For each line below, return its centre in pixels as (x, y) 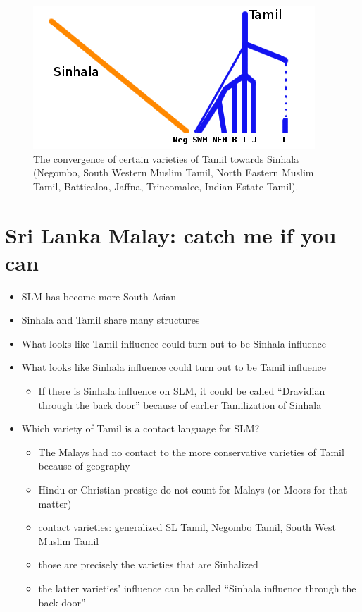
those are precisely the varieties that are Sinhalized (148, 564)
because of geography (84, 466)
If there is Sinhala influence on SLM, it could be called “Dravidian (182, 391)
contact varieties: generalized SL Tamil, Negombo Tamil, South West (187, 527)
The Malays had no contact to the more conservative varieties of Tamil (191, 452)
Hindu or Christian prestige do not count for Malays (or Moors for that (193, 490)
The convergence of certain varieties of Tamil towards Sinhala (166, 158)
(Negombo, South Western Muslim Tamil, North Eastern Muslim (174, 172)
